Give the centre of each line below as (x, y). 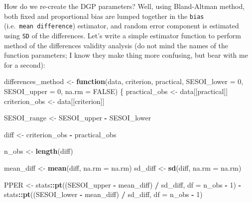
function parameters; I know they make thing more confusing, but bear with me (126, 55)
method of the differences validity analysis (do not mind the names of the (116, 45)
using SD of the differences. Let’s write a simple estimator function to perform (123, 35)
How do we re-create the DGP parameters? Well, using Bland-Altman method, (125, 6)
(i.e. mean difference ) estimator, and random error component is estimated (122, 26)
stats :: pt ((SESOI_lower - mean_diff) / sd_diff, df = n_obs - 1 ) (103, 194)
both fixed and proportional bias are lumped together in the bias (104, 16)
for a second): (25, 64)
